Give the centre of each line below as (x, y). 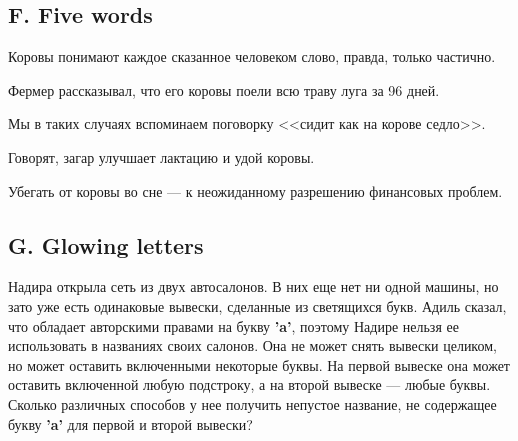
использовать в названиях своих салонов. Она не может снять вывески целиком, (252, 345)
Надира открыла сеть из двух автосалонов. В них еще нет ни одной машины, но (253, 286)
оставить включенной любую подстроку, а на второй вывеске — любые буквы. (249, 384)
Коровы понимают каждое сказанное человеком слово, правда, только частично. (252, 56)
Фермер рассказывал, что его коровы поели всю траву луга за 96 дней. (224, 89)
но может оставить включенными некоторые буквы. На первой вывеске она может (259, 364)
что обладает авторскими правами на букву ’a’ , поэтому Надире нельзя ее (233, 325)
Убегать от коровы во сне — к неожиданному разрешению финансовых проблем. (255, 190)
